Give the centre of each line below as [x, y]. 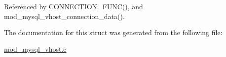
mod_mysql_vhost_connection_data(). [64, 16]
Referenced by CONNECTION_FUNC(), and [74, 6]
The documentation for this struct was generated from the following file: [113, 32]
